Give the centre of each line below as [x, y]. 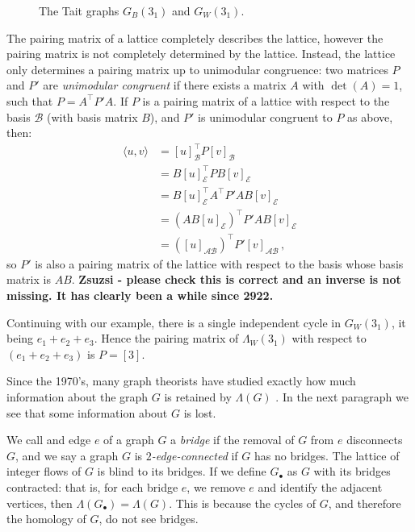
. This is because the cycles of [243, 503]
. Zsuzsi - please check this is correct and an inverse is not [236, 279]
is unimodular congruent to [265, 116]
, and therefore [365, 503]
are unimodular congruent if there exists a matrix [165, 85]
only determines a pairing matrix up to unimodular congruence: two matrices [197, 69]
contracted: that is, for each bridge [92, 486]
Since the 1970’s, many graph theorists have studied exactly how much [181, 381]
